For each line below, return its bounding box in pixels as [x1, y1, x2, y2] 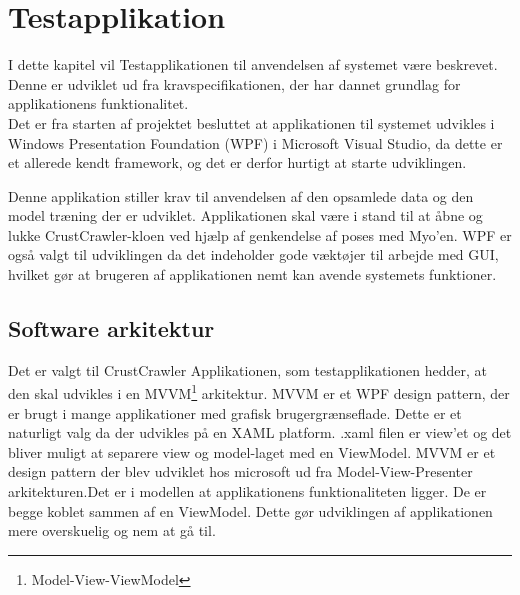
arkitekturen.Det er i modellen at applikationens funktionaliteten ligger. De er [8, 481, 487, 502]
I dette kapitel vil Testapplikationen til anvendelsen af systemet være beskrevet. [8, 54, 498, 75]
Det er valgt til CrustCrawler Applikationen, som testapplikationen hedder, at [8, 359, 487, 380]
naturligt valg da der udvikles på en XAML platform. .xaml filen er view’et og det [8, 422, 512, 443]
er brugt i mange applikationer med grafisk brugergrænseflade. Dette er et [8, 402, 462, 423]
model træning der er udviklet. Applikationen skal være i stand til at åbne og [8, 205, 483, 226]
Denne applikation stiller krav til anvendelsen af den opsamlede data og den [8, 185, 474, 206]
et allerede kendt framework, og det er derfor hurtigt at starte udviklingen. [8, 152, 467, 173]
